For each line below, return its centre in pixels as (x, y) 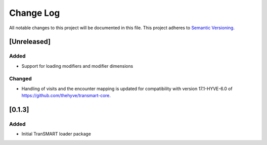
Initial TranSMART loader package (56, 134)
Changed (21, 79)
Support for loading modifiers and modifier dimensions (77, 66)
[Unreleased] (30, 42)
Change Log (35, 13)
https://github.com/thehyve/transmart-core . (66, 96)
